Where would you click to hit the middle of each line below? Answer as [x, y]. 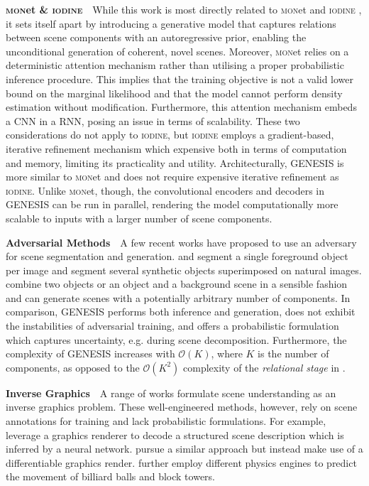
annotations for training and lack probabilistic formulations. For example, [166, 421]
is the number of [293, 353]
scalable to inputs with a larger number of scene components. [139, 218]
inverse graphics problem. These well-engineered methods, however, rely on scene [182, 407]
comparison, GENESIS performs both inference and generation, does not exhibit [181, 312]
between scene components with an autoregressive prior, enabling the [156, 37]
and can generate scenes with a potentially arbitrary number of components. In [178, 297]
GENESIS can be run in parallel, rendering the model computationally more [172, 204]
